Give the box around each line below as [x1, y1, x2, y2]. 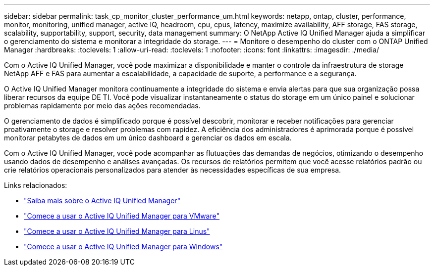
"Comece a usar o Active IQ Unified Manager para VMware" [24, 212, 219, 220]
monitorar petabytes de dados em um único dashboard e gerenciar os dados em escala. [4, 134, 292, 142]
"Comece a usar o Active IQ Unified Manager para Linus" [24, 227, 210, 235]
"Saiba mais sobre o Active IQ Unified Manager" [24, 196, 181, 205]
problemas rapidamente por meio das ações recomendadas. [4, 101, 201, 110]
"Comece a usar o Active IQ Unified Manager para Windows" [24, 242, 223, 251]
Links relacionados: [4, 181, 67, 189]
